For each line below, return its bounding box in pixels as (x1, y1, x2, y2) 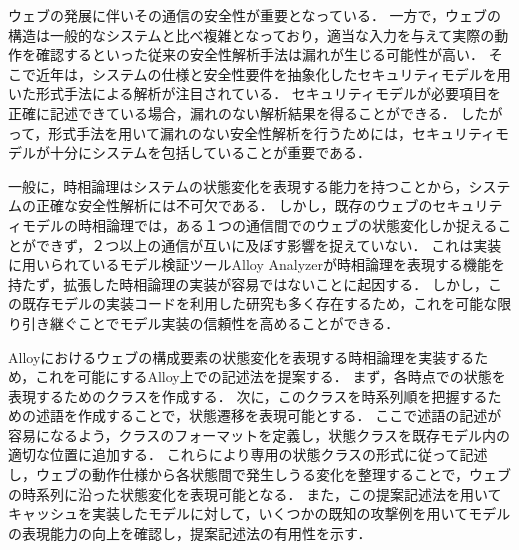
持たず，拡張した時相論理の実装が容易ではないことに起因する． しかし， (8, 273, 488, 294)
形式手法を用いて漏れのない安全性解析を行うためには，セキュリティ (48, 122, 496, 143)
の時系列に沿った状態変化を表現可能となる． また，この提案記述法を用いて (8, 483, 502, 504)
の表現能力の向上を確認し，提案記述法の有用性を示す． (8, 522, 372, 543)
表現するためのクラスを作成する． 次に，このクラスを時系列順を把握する (8, 385, 488, 406)
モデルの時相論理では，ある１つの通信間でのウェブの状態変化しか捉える (21, 214, 498, 235)
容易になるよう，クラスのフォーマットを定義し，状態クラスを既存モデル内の (8, 424, 511, 445)
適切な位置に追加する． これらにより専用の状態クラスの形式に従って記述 (8, 444, 488, 465)
